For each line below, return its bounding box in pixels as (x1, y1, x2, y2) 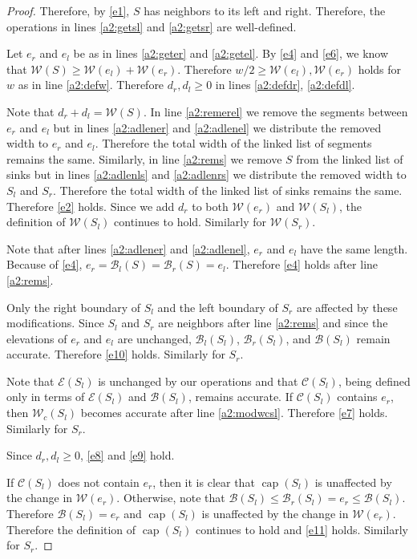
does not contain (58, 473, 140, 490)
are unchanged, (117, 330, 192, 346)
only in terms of (6, 388, 85, 405)
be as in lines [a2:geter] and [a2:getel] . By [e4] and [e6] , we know (73, 45, 389, 62)
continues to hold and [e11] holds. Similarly (195, 521, 409, 537)
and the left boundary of (157, 298, 278, 315)
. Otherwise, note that (116, 489, 225, 506)
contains (337, 388, 378, 405)
